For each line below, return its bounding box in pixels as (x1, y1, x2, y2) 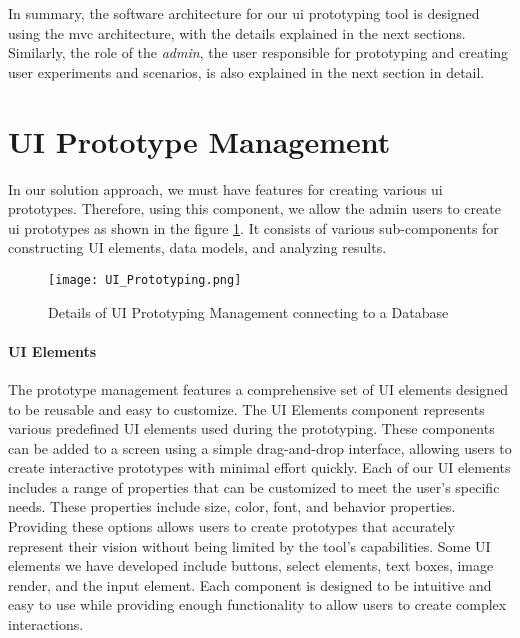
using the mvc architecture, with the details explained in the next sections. (8, 22, 466, 43)
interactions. (8, 614, 84, 635)
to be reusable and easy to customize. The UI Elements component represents (8, 398, 485, 419)
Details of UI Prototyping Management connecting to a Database (48, 301, 449, 322)
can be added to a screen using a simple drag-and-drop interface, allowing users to (8, 437, 512, 458)
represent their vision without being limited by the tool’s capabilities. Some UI (8, 535, 491, 556)
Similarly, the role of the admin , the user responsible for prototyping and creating (8, 42, 509, 63)
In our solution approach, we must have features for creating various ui (8, 178, 443, 199)
